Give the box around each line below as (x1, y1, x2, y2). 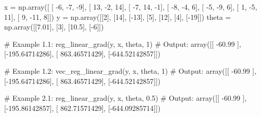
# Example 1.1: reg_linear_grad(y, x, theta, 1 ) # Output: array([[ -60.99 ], (4, 38, 241, 49)
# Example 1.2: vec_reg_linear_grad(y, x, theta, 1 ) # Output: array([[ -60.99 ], (4, 65, 256, 76)
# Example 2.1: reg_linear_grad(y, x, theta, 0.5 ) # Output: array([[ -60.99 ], (4, 93, 247, 103)
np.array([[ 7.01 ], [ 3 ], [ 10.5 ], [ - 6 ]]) (4, 21, 104, 32)
